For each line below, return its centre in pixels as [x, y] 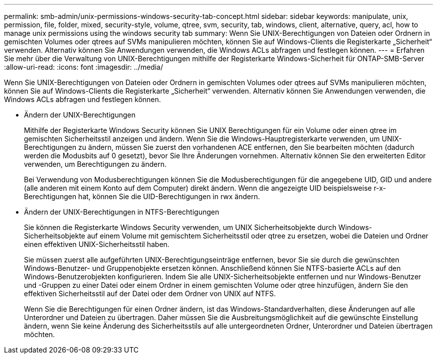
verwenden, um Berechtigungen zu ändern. [95, 164]
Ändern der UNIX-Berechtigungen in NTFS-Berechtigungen [122, 212]
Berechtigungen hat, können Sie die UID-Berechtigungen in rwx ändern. [142, 196]
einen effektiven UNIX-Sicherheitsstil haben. [97, 244]
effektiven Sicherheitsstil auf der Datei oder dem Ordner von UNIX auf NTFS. [150, 294]
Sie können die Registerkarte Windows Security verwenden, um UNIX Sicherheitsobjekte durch [180, 227]
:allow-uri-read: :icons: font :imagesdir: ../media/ [84, 67]
